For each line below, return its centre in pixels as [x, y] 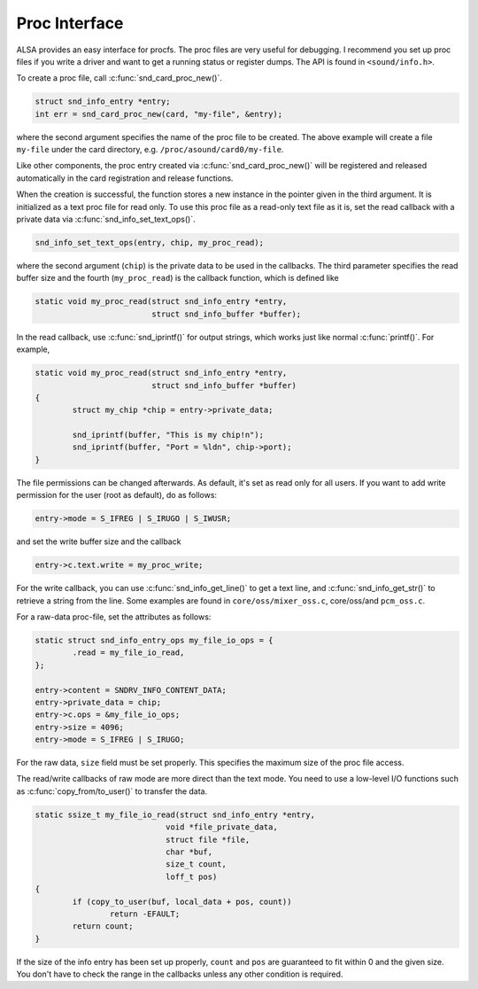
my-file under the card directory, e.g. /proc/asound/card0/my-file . [150, 150]
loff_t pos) [191, 876]
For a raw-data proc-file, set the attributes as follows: [114, 617]
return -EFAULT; [145, 914]
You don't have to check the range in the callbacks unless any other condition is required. [180, 974]
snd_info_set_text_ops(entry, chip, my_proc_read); [150, 243]
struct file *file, [208, 839]
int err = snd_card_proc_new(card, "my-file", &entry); [159, 114]
